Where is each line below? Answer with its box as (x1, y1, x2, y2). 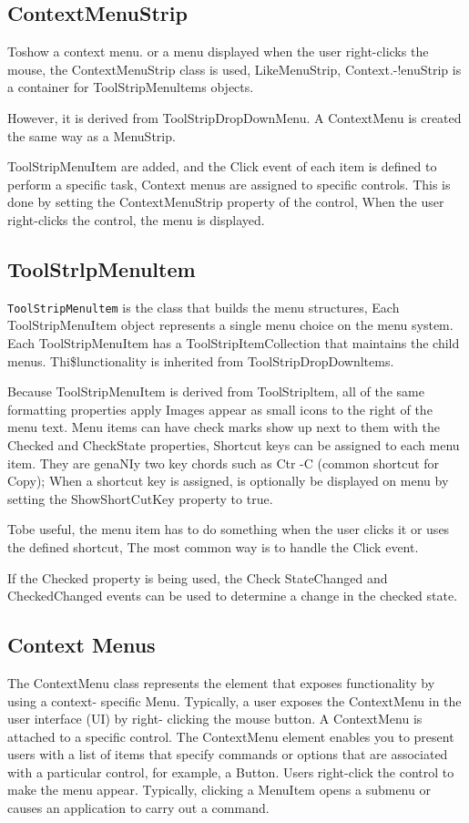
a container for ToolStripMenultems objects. (7, 77, 254, 97)
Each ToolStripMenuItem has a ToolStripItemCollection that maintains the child (7, 334, 460, 352)
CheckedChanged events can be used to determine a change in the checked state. (7, 586, 458, 605)
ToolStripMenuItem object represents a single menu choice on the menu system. (7, 315, 454, 334)
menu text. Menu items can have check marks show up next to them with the (7, 417, 441, 437)
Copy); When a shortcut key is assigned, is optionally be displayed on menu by (7, 471, 449, 490)
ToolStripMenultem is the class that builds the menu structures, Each (7, 297, 400, 316)
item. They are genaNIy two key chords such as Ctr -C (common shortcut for (7, 453, 440, 472)
